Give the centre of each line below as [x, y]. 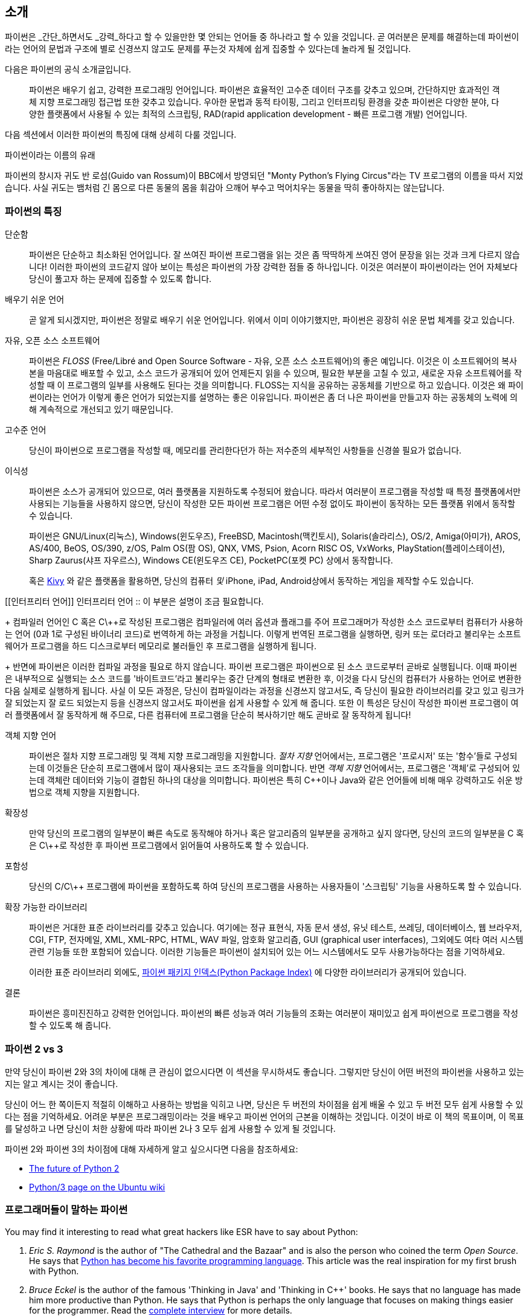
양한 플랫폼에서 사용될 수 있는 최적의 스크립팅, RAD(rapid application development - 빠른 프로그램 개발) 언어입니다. [248, 114]
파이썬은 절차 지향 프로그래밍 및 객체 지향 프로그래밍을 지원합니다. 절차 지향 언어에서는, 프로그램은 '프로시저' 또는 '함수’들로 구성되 [273, 756]
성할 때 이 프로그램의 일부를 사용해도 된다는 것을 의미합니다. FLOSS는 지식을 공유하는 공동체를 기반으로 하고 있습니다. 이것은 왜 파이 [276, 385]
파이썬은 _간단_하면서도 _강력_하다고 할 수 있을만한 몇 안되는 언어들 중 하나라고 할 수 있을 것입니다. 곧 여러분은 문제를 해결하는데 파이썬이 [262, 37]
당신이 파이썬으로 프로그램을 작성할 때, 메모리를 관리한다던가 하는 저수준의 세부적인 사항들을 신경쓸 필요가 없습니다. [245, 451]
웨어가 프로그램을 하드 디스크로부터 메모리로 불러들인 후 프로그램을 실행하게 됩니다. [161, 646]
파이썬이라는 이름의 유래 [50, 155]
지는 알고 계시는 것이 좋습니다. [62, 1083]
